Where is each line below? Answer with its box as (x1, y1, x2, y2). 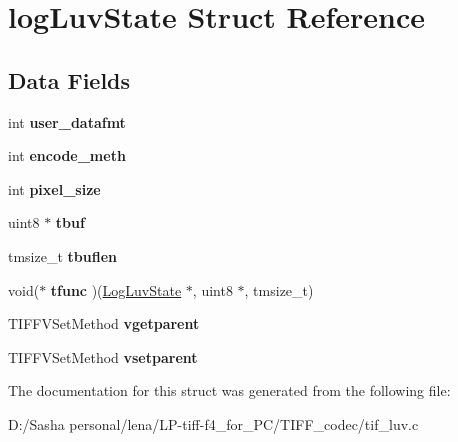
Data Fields (8, 64, 131, 95)
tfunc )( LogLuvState (50, 279, 182, 300)
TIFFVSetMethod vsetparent (8, 346, 198, 367)
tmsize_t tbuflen (8, 245, 117, 266)
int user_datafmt (8, 111, 126, 132)
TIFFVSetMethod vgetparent (8, 313, 200, 334)
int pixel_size (8, 178, 101, 199)
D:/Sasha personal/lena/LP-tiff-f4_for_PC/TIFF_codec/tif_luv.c (8, 413, 419, 434)
